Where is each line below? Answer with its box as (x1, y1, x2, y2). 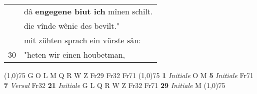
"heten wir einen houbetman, (24, 49, 125, 60)
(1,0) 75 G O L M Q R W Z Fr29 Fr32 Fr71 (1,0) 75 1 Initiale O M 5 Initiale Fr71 (4, 70, 253, 80)
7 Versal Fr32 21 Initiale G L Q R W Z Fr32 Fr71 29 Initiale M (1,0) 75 (4, 80, 225, 90)
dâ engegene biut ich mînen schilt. (24, 5, 153, 17)
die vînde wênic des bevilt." (24, 20, 119, 31)
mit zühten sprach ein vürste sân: (24, 34, 141, 46)
